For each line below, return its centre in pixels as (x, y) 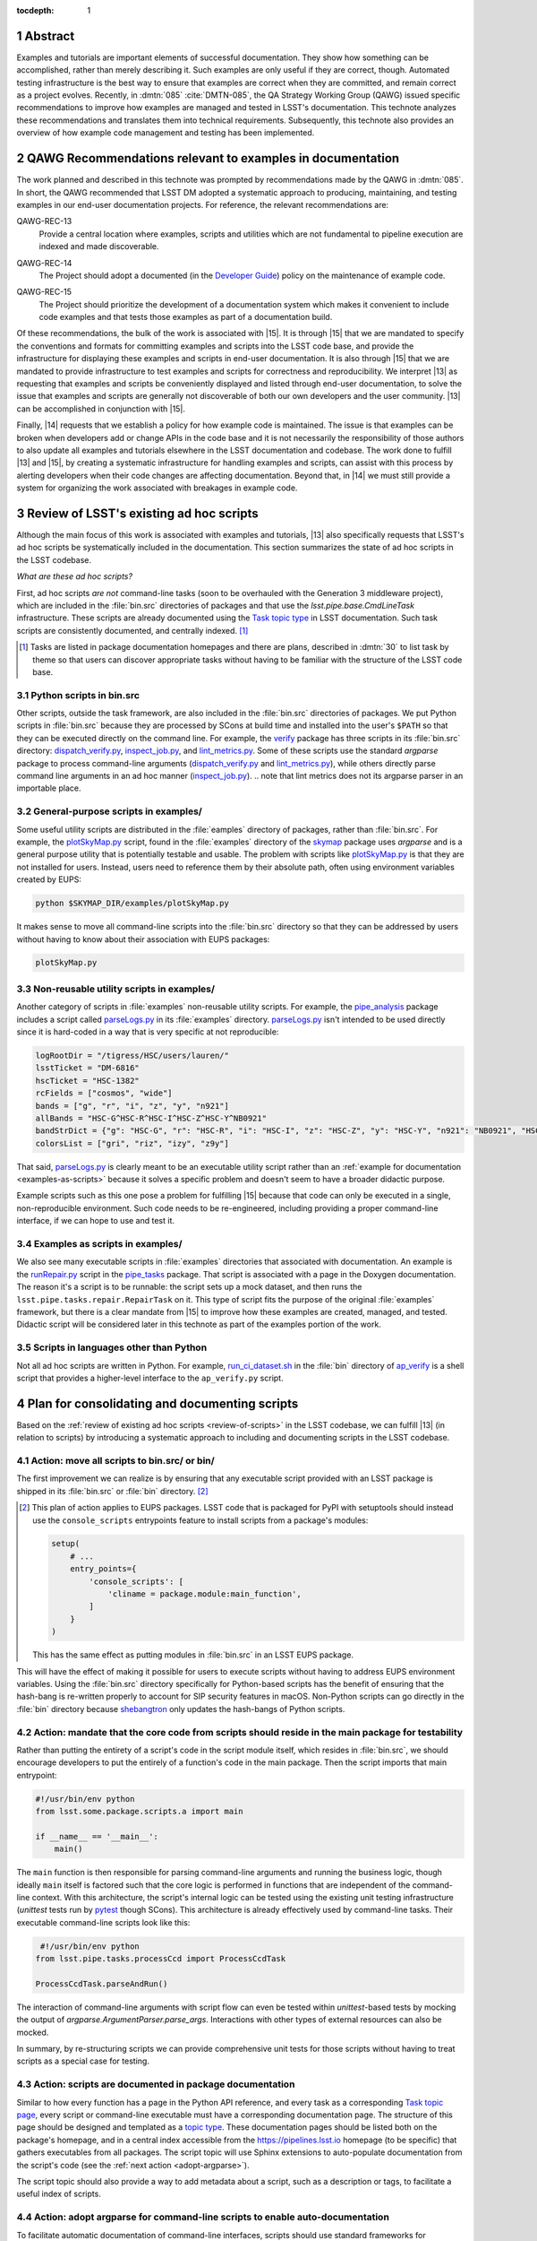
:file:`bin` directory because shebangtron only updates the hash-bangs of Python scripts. (181, 1709)
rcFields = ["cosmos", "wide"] (104, 1093)
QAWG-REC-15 (44, 292)
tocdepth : (35, 10)
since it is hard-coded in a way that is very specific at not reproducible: (148, 1032)
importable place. (49, 788)
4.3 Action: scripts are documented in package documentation (156, 2084)
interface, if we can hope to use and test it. (95, 1221)
